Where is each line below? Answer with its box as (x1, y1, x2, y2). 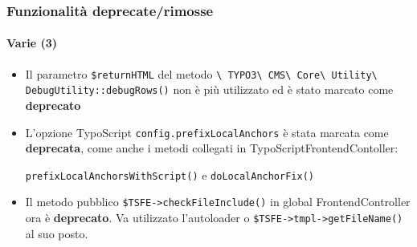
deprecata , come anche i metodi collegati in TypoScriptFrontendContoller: (25, 140, 399, 156)
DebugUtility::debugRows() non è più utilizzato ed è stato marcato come (25, 81, 394, 98)
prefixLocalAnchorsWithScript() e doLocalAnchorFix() (25, 166, 314, 183)
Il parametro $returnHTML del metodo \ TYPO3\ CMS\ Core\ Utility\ (25, 65, 378, 82)
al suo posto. (25, 225, 88, 241)
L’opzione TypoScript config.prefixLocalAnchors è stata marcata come (25, 123, 389, 140)
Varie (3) (6, 34, 58, 51)
